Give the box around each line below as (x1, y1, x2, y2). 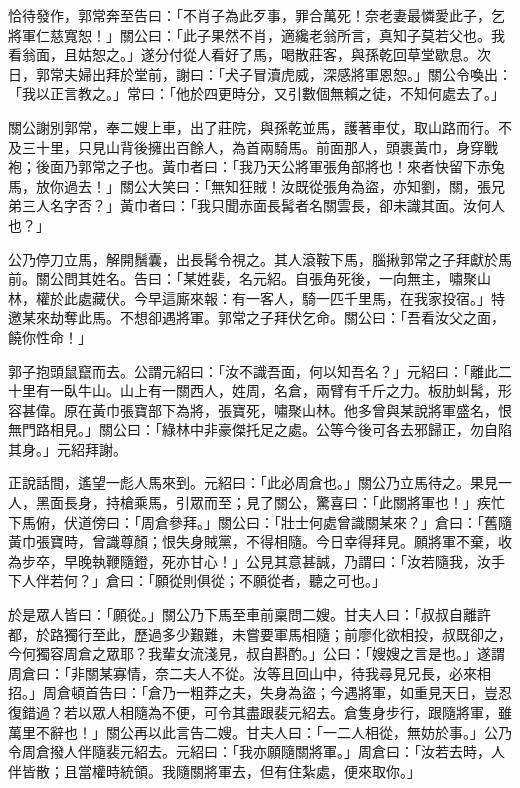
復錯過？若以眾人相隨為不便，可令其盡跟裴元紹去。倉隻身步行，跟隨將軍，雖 (8, 702, 512, 722)
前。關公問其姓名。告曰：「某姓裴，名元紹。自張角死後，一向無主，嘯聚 (8, 268, 477, 289)
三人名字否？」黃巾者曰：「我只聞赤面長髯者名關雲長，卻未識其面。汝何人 (21, 195, 505, 216)
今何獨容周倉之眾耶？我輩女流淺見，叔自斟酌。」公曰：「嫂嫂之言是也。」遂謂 (8, 643, 505, 664)
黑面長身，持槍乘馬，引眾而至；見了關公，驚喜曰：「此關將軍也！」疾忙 (35, 492, 505, 513)
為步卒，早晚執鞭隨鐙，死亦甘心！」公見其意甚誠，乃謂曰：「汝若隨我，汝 (8, 550, 491, 571)
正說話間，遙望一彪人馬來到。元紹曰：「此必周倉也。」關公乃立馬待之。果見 (8, 472, 498, 493)
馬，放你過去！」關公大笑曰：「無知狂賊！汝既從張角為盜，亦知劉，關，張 (8, 175, 491, 196)
